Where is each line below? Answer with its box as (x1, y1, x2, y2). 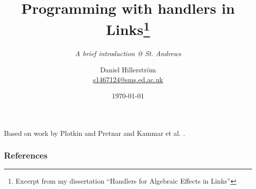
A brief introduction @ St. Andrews (75, 48, 181, 58)
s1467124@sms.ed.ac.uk (93, 74, 163, 84)
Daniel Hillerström (100, 64, 156, 75)
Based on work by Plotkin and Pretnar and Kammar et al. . (4, 128, 185, 138)
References (4, 149, 48, 161)
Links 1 (106, 17, 150, 39)
